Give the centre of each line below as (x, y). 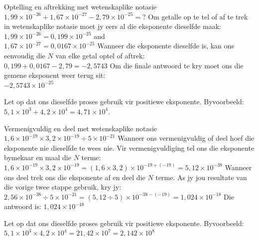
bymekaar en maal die (38, 157)
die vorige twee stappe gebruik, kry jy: (63, 187)
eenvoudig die (25, 55)
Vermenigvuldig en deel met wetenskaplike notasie (81, 128)
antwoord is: (23, 206)
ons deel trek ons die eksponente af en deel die (75, 177)
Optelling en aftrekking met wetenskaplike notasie (80, 6)
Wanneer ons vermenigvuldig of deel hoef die (186, 138)
